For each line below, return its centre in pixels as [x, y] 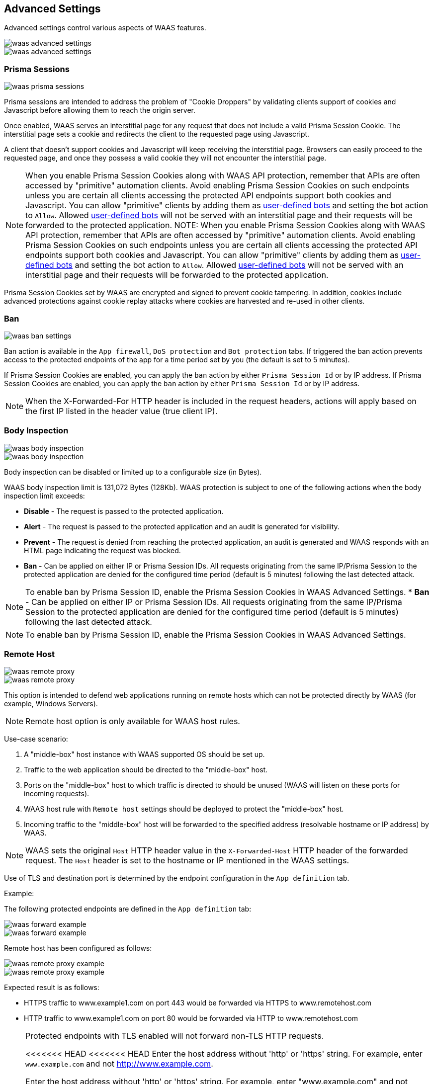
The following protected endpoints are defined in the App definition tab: [128, 909]
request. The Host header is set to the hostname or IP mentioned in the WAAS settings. [187, 861]
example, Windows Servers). [51, 704]
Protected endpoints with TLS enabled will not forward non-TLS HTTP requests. [175, 1036]
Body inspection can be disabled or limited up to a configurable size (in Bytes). [133, 472]
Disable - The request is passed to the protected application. [124, 511]
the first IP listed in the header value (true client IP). [122, 411]
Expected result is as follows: [52, 988]
